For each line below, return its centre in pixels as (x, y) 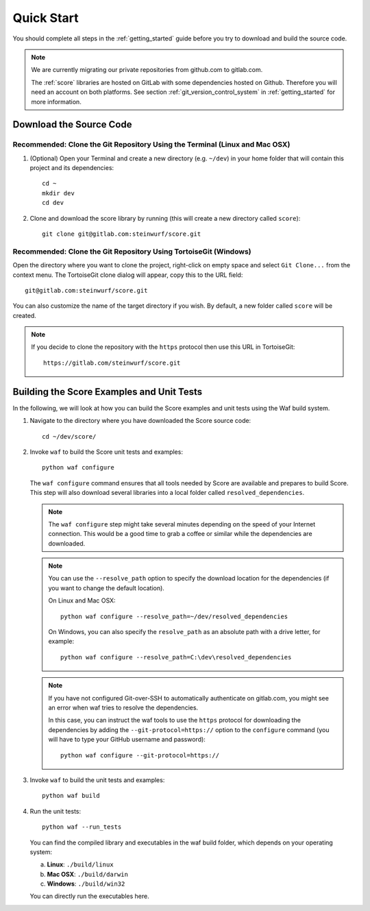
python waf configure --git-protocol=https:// (140, 755)
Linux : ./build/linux (80, 864)
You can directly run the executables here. (90, 896)
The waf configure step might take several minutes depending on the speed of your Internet (182, 524)
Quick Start (46, 18)
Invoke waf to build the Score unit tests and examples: (106, 452)
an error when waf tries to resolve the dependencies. (123, 707)
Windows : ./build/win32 (86, 884)
